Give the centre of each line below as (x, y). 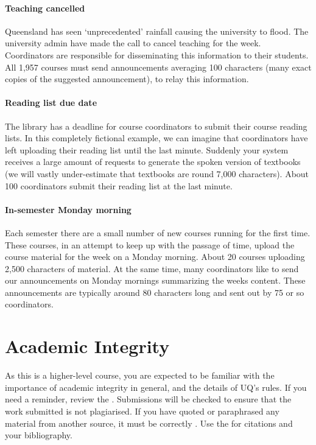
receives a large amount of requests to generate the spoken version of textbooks (153, 162)
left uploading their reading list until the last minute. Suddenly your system (147, 149)
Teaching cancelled (45, 8)
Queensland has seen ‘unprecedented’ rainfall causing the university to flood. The (157, 31)
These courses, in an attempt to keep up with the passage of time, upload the (150, 244)
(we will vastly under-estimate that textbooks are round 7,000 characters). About (157, 173)
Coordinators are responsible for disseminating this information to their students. (157, 54)
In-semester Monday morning (68, 209)
